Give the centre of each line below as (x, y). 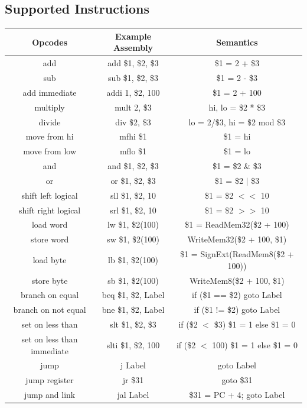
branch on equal (50, 295)
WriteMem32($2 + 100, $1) (237, 239)
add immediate (50, 92)
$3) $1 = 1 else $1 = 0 (255, 324)
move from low (50, 151)
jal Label (133, 395)
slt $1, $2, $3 (133, 324)
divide (50, 122)
